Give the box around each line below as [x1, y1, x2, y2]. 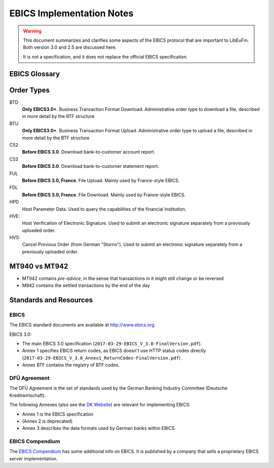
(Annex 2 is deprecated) [22, 418, 73, 424]
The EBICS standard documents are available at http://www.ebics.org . [9, 322, 156, 328]
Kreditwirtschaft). [9, 392, 46, 398]
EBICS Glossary [9, 69, 60, 78]
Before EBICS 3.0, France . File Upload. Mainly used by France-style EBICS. [22, 177, 180, 183]
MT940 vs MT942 [9, 262, 68, 271]
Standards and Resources [9, 296, 93, 304]
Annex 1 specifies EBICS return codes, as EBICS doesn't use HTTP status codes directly [22, 347, 207, 354]
